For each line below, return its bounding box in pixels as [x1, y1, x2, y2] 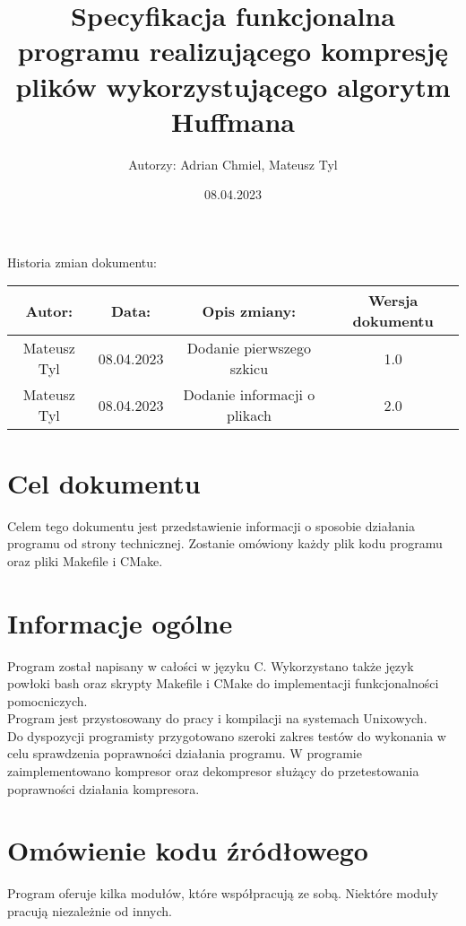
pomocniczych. [7, 691, 88, 710]
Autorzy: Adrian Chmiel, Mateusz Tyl [128, 154, 338, 173]
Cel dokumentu [7, 464, 201, 501]
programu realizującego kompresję [17, 32, 449, 69]
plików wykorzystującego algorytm [15, 67, 451, 104]
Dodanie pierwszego [186, 337, 311, 359]
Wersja [367, 290, 419, 311]
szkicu [229, 358, 269, 380]
